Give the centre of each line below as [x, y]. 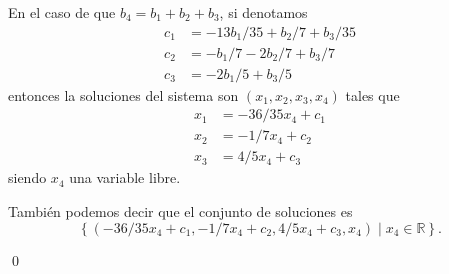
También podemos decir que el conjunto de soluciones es [180, 210]
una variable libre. [125, 177]
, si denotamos [263, 12]
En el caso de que [62, 12]
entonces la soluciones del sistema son [123, 94]
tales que [372, 94]
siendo [27, 177]
